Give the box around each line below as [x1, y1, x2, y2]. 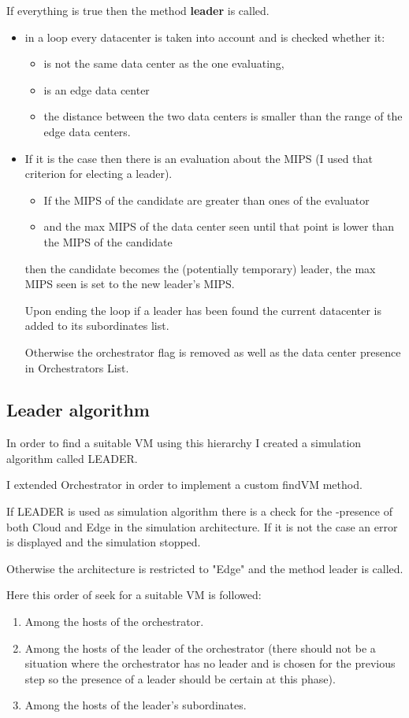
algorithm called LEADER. [6, 450, 138, 466]
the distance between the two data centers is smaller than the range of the [43, 108, 403, 124]
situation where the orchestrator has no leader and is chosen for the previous [24, 655, 396, 672]
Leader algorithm [6, 398, 150, 422]
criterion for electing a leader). [24, 165, 173, 182]
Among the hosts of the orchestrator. [24, 613, 204, 630]
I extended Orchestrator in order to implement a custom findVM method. [6, 476, 363, 493]
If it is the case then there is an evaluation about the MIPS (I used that [24, 150, 373, 166]
